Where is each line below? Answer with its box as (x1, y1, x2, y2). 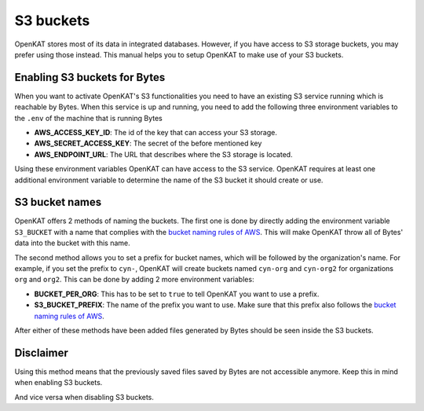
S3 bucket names (14, 196, 102, 209)
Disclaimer (14, 346, 68, 359)
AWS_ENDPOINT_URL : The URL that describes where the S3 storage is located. (34, 149, 294, 159)
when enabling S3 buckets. (14, 378, 103, 387)
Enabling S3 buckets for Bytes (14, 71, 166, 84)
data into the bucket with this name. (14, 238, 130, 248)
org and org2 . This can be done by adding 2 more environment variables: (14, 275, 254, 284)
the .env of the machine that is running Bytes (14, 113, 163, 123)
